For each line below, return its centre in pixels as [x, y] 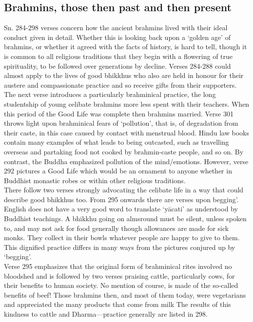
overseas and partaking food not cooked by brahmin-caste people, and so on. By [124, 151]
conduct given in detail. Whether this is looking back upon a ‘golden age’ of [117, 37]
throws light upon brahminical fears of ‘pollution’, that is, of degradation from [121, 123]
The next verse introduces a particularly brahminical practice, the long [110, 94]
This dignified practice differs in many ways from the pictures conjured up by [120, 247]
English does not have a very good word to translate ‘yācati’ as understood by [121, 209]
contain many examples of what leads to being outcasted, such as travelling [117, 142]
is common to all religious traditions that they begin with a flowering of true [118, 56]
